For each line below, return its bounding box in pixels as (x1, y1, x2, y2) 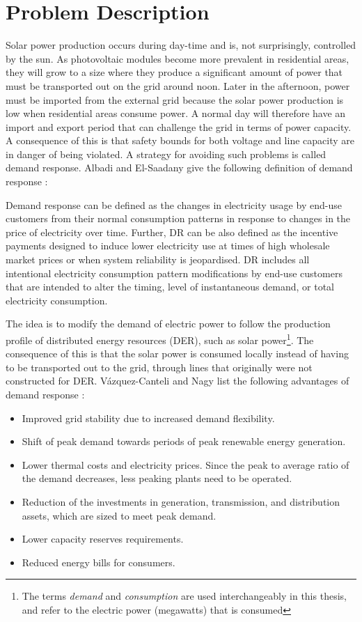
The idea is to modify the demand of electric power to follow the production (6, 316, 331, 331)
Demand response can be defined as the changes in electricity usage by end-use (6, 197, 342, 212)
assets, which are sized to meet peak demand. (22, 508, 217, 522)
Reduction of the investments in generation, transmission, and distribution (22, 495, 340, 508)
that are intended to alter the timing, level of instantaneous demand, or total (6, 279, 335, 294)
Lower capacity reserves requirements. (22, 531, 184, 546)
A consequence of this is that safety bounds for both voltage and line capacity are (6, 133, 354, 148)
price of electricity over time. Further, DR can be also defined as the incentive (6, 224, 338, 239)
